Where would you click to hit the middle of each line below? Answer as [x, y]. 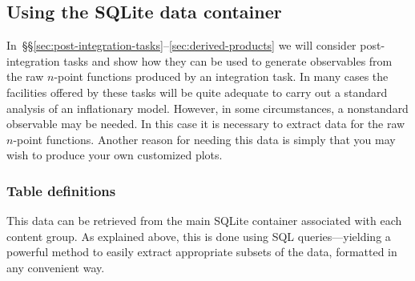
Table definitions [61, 190]
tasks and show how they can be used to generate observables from [228, 60]
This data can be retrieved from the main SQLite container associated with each [204, 221]
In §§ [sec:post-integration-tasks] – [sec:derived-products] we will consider [181, 45]
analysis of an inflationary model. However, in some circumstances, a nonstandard [207, 108]
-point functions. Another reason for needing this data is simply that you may [204, 139]
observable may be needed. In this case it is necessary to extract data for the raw [206, 124]
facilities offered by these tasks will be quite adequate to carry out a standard [197, 92]
